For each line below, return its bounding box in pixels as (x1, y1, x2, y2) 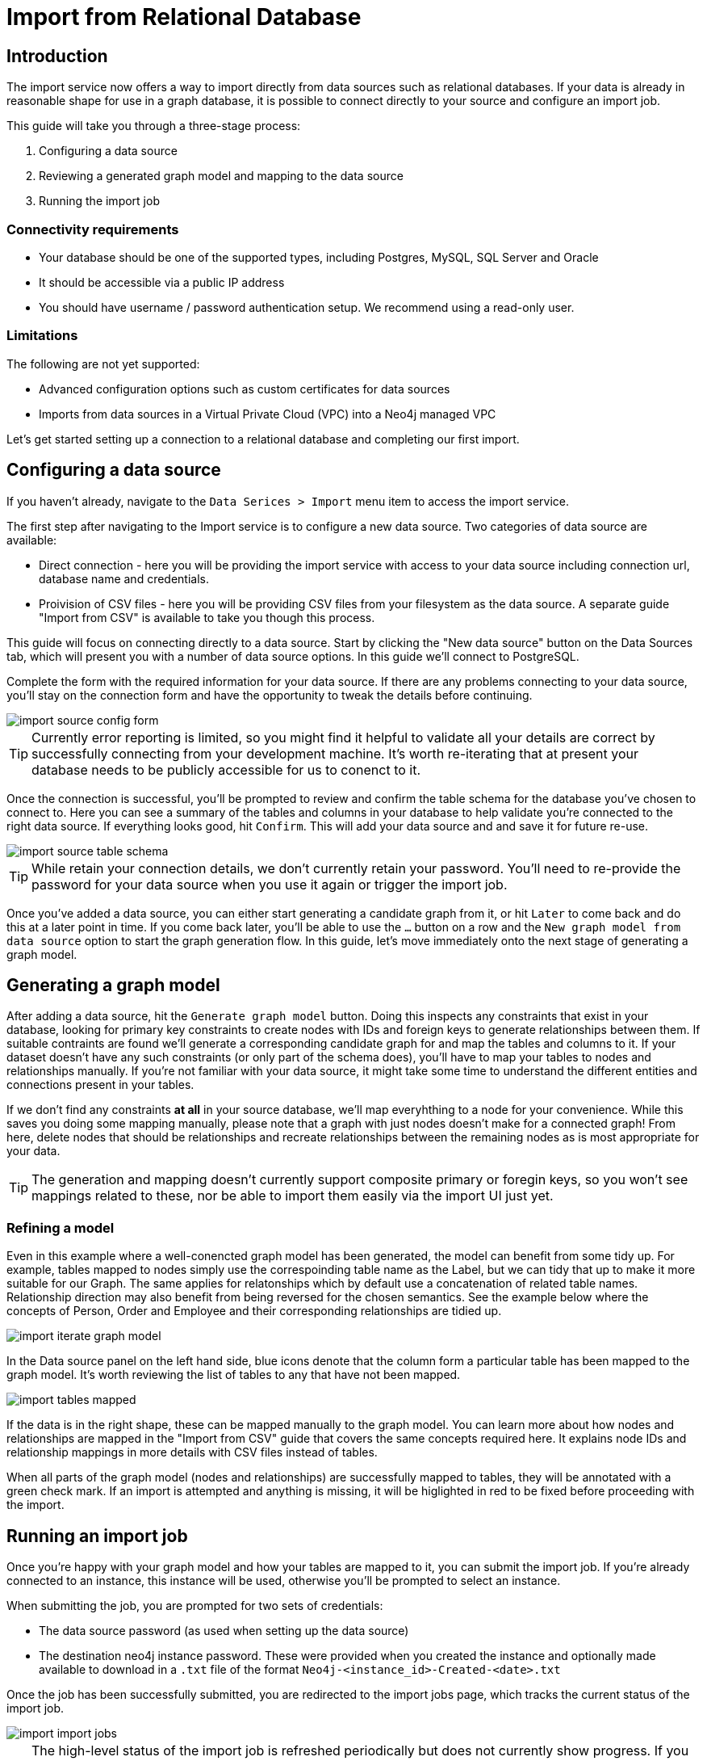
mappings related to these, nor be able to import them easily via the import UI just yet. (31, 1187, 554, 1204)
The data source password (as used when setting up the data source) (39, 1623, 409, 1637)
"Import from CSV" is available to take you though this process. (39, 610, 375, 624)
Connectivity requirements (6, 221, 179, 237)
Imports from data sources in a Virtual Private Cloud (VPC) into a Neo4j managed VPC (39, 406, 496, 421)
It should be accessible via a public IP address (39, 275, 285, 289)
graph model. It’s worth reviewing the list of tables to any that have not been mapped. (6, 1368, 461, 1382)
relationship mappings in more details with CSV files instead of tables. (6, 1445, 378, 1460)
